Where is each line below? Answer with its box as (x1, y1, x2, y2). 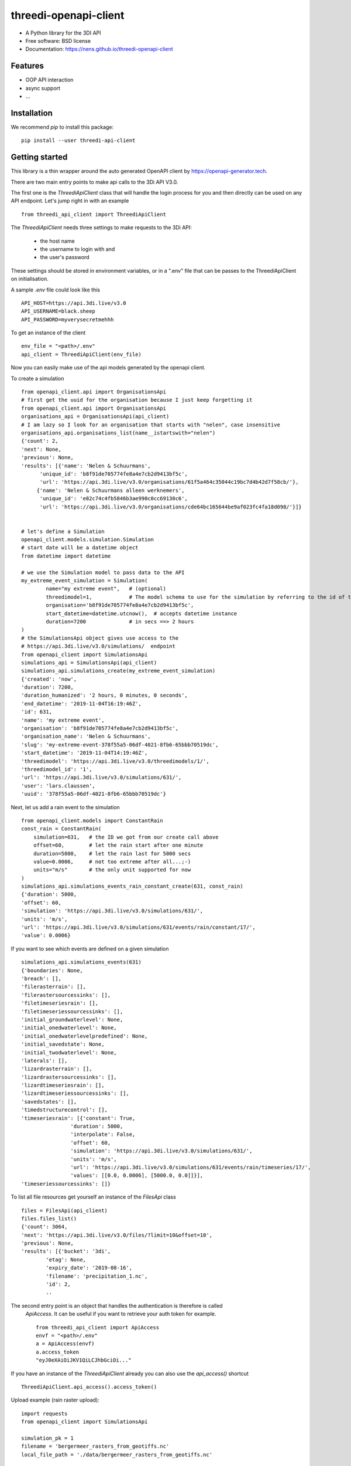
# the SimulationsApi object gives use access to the (21, 634, 178, 642)
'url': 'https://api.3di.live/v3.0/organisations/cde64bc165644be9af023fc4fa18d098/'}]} (39, 503, 302, 510)
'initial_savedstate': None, (21, 1041, 105, 1048)
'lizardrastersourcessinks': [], (21, 1074, 117, 1080)
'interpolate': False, (70, 1131, 136, 1138)
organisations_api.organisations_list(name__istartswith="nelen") (21, 429, 216, 436)
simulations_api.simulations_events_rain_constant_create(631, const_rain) (21, 883, 243, 890)
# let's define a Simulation (21, 528, 105, 535)
